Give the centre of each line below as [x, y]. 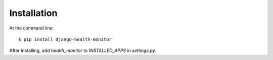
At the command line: [32, 28]
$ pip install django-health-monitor [65, 39]
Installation [33, 13]
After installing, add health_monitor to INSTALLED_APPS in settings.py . [83, 50]
